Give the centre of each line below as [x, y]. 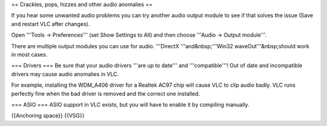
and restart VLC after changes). [51, 24]
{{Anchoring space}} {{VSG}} [48, 116]
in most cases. [29, 54]
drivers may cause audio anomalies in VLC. [65, 74]
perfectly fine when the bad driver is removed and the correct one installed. [106, 93]
